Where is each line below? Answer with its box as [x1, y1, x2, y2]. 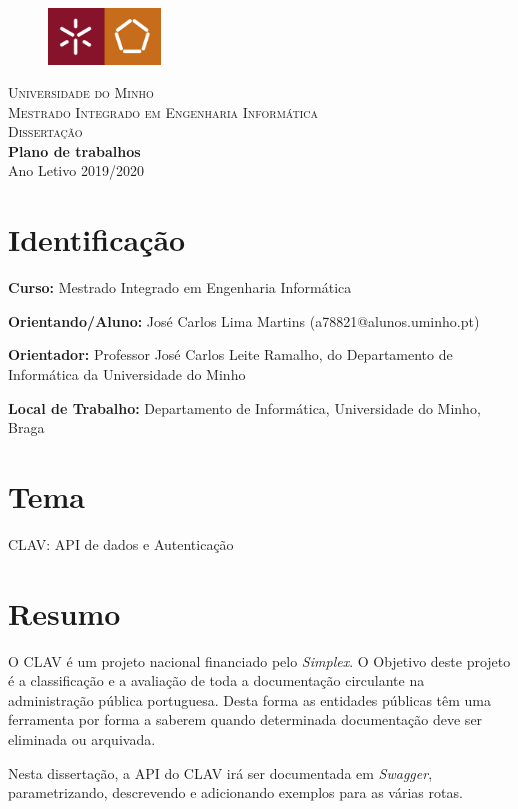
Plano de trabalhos [8, 140, 141, 161]
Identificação [8, 219, 186, 260]
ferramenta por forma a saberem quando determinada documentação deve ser [8, 709, 483, 730]
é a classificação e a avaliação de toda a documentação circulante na [8, 670, 425, 691]
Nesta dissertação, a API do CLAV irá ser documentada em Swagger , [8, 762, 433, 783]
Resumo [8, 592, 121, 633]
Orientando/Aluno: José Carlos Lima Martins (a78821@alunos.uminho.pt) [8, 310, 480, 331]
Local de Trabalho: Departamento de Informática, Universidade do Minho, [8, 397, 481, 418]
